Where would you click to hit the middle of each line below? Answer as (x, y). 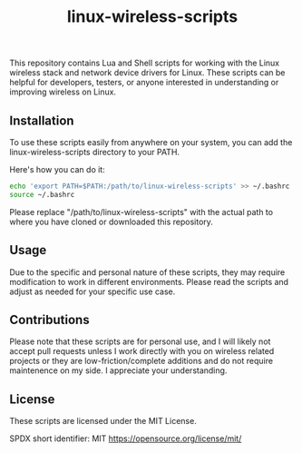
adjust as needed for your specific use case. (93, 291)
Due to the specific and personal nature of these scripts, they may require (147, 272)
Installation (42, 120)
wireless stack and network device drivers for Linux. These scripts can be (147, 73)
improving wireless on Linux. (63, 92)
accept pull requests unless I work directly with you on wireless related (142, 351)
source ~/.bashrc (42, 194)
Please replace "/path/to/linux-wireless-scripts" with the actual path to (141, 212)
